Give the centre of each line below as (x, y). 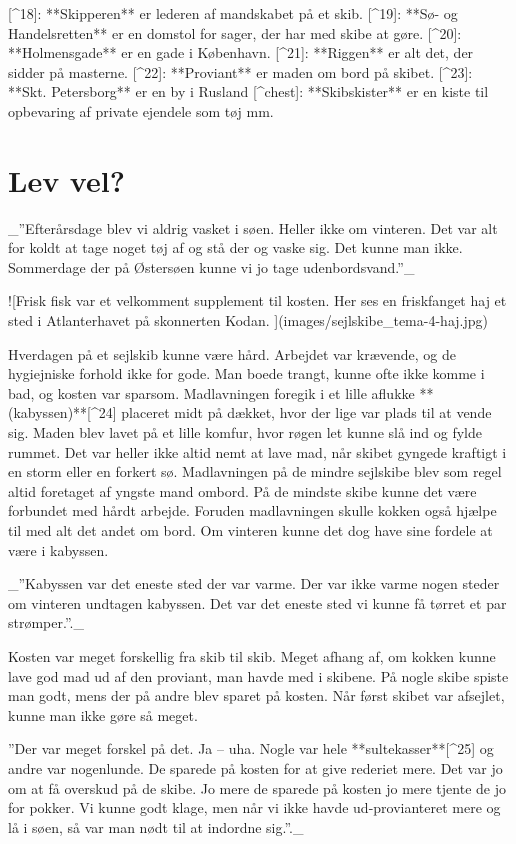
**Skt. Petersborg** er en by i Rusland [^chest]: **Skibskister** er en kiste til (248, 91)
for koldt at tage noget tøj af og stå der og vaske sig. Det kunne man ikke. (235, 247)
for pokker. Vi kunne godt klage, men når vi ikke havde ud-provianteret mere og (254, 807)
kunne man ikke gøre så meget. (103, 714)
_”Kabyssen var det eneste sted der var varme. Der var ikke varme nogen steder (254, 583)
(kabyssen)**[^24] (62, 412)
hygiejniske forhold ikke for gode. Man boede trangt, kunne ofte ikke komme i (246, 373)
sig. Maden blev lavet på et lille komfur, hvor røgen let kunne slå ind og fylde (245, 432)
